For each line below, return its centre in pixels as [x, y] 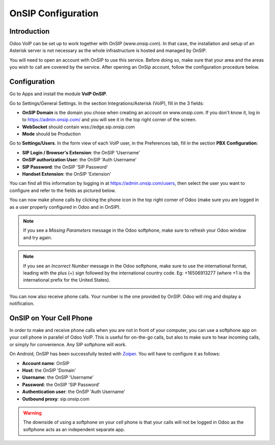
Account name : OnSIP [46, 363]
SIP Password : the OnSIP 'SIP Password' [65, 167]
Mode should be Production [51, 134]
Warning [32, 413]
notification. [22, 303]
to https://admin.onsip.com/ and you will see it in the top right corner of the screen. [109, 120]
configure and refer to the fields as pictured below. [63, 190]
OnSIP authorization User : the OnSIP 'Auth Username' [79, 160]
